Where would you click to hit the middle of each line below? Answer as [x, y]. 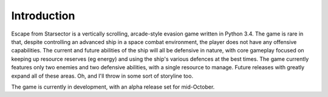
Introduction [43, 16]
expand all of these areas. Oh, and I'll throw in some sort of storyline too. [102, 76]
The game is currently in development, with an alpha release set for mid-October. [113, 87]
